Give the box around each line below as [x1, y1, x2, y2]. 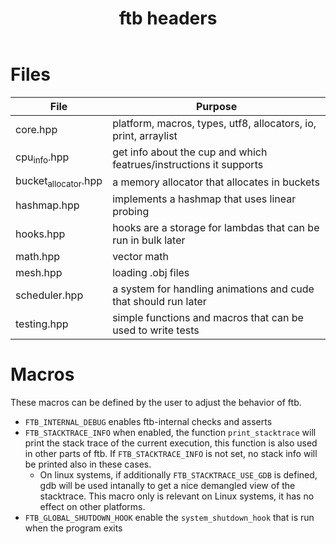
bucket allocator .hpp [15, 173, 103, 190]
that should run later [112, 295, 207, 309]
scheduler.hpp [15, 288, 84, 302]
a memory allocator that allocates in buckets [112, 175, 320, 189]
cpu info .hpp [15, 150, 70, 166]
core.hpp [15, 122, 58, 136]
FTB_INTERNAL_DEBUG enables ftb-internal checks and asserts [24, 416, 273, 428]
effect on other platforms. [39, 501, 146, 513]
